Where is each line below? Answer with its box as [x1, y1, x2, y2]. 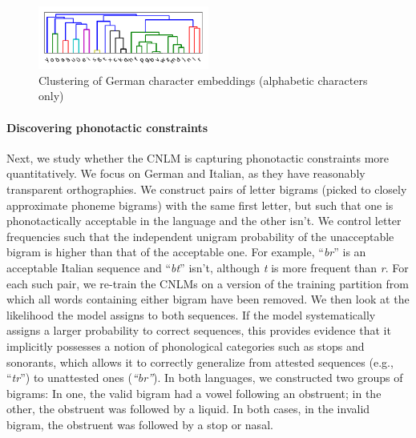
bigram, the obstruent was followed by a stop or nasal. [6, 416, 273, 432]
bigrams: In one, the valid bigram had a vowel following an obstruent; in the [6, 384, 382, 401]
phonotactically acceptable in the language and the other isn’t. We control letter [6, 212, 402, 229]
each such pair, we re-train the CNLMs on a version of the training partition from [6, 275, 409, 291]
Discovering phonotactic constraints [6, 119, 208, 135]
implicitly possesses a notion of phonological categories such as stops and [6, 337, 365, 354]
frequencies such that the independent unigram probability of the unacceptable [6, 227, 394, 244]
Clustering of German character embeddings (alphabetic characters [38, 71, 368, 88]
